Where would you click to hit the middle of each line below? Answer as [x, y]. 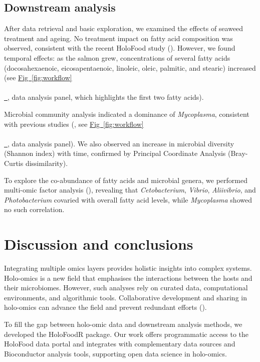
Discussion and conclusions [99, 244]
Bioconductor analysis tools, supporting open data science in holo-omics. [115, 353]
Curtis [14, 163]
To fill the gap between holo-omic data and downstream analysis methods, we [123, 324]
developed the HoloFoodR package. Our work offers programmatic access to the [126, 334]
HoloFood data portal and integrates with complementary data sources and [120, 344]
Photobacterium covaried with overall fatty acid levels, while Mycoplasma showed [128, 199]
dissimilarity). [47, 163]
